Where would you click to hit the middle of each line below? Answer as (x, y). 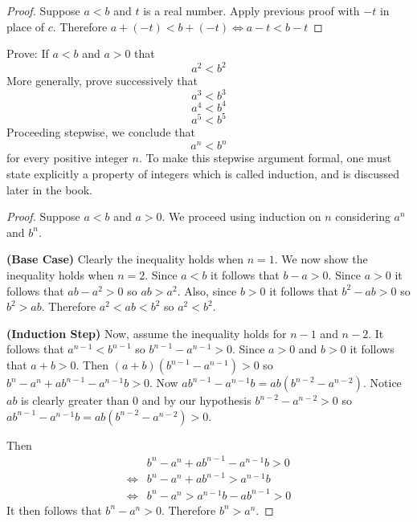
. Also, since (207, 290)
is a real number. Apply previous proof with (251, 10)
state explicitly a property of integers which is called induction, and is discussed (203, 174)
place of (26, 26)
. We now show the (321, 259)
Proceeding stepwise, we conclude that (101, 132)
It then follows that (54, 510)
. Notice (382, 382)
